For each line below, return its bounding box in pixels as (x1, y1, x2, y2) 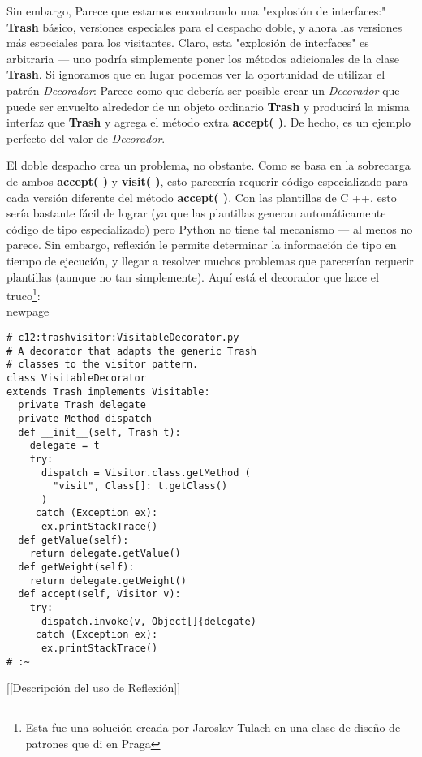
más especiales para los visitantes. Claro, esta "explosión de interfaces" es (6, 34, 369, 51)
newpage (6, 303, 50, 320)
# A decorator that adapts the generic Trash (6, 345, 256, 357)
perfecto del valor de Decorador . (6, 129, 166, 146)
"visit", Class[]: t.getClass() (53, 480, 228, 492)
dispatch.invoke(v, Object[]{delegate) (41, 615, 256, 627)
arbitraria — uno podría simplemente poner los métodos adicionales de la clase (6, 49, 399, 67)
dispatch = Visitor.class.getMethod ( (41, 467, 251, 479)
